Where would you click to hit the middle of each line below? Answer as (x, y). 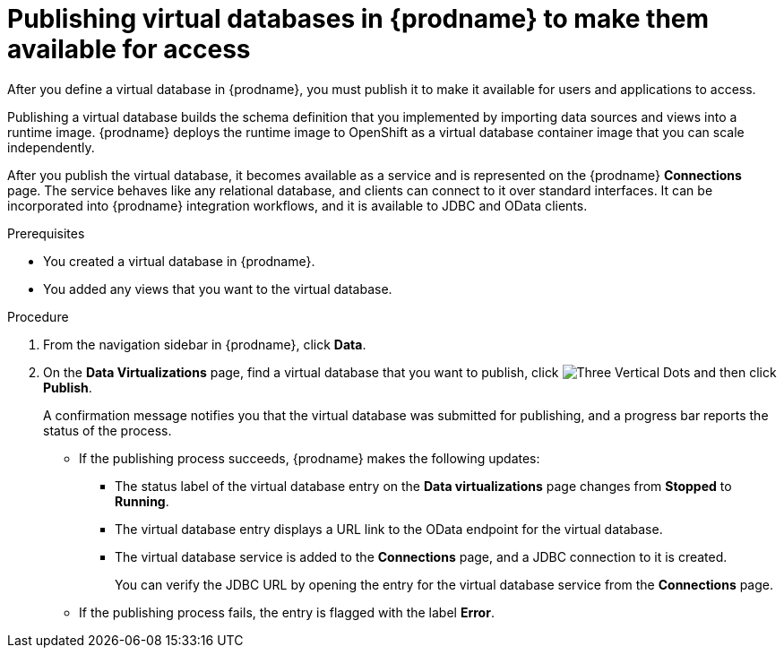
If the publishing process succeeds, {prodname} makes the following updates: (310, 458)
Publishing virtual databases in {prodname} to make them (358, 19)
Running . (142, 501)
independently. (51, 147)
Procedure (38, 316)
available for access (129, 49)
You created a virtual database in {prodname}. (179, 261)
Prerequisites (46, 233)
